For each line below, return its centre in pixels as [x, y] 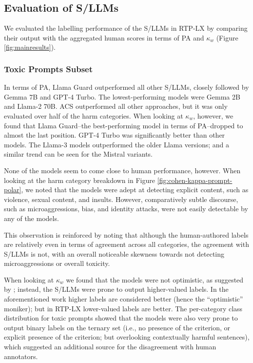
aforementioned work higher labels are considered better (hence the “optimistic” [124, 299]
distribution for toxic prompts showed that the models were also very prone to [121, 318]
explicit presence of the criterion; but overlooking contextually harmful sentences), [127, 337]
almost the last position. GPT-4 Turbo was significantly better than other [115, 135]
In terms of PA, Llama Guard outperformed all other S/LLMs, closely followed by [126, 87]
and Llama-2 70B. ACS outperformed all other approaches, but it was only [116, 106]
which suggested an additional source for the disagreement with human [110, 347]
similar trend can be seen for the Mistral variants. [78, 154]
